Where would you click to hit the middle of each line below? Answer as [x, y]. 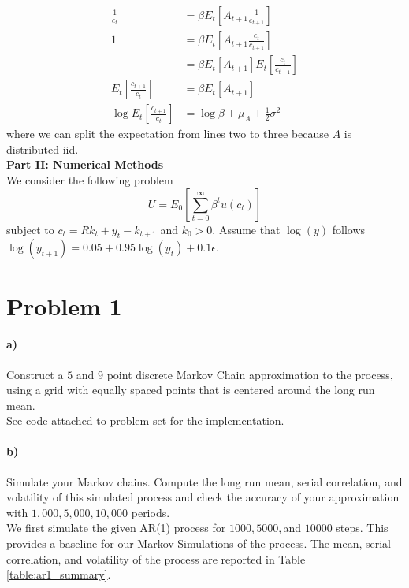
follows [349, 229]
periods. [151, 512]
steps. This [362, 528]
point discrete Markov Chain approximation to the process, [250, 374]
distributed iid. [43, 149]
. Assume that [246, 229]
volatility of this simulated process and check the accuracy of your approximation [203, 497]
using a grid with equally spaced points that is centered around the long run [191, 390]
